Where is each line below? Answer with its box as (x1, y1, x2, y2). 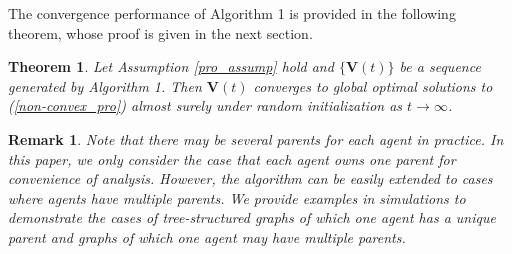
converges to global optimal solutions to (253, 75, 493, 96)
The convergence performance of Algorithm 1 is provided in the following (8, 3, 456, 23)
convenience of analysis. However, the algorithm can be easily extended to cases (8, 168, 493, 189)
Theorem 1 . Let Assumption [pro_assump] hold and (8, 56, 334, 77)
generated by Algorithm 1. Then (8, 75, 202, 96)
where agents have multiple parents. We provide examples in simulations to (8, 187, 466, 208)
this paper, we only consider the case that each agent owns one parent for (8, 148, 456, 169)
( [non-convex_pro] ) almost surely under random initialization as (8, 95, 403, 116)
